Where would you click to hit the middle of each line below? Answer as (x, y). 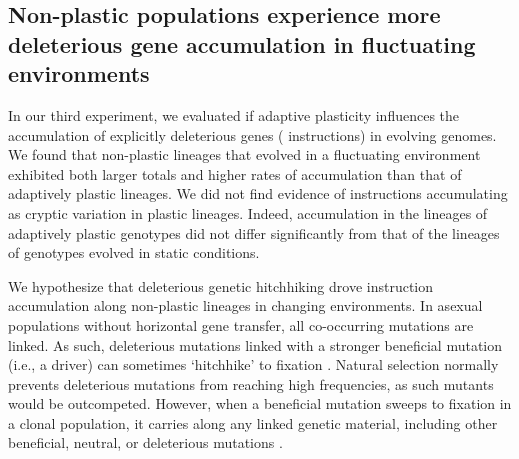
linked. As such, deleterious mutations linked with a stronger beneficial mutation (255, 344)
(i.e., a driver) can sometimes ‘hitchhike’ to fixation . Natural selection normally (253, 364)
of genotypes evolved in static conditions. (134, 252)
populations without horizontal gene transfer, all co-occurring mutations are (241, 324)
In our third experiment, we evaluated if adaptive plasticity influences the (234, 114)
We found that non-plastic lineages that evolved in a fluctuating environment (244, 154)
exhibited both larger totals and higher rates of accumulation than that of (235, 173)
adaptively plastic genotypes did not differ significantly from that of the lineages (254, 232)
